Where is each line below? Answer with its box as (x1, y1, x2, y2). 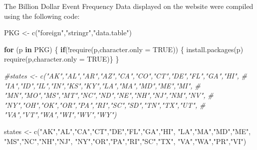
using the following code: (4, 10, 80, 21)
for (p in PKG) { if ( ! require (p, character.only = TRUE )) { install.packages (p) (4, 44, 244, 54)
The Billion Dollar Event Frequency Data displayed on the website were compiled (4, 1, 254, 11)
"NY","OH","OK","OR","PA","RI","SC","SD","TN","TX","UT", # (4, 99, 206, 110)
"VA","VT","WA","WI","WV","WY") (4, 109, 117, 120)
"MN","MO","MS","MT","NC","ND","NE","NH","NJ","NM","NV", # (4, 90, 214, 100)
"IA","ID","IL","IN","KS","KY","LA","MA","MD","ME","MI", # (4, 80, 201, 90)
